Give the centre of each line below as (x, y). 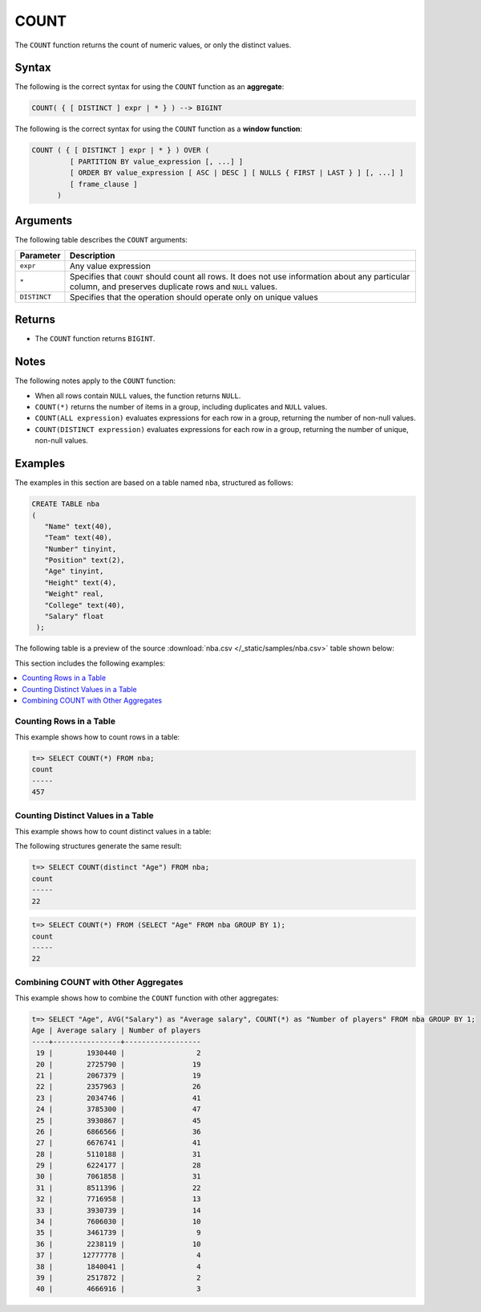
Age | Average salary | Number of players (116, 1031)
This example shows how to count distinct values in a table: (113, 831)
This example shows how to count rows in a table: (97, 737)
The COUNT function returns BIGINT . (95, 339)
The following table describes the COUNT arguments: (101, 240)
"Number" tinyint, (81, 549)
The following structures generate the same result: (98, 846)
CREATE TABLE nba (66, 504)
